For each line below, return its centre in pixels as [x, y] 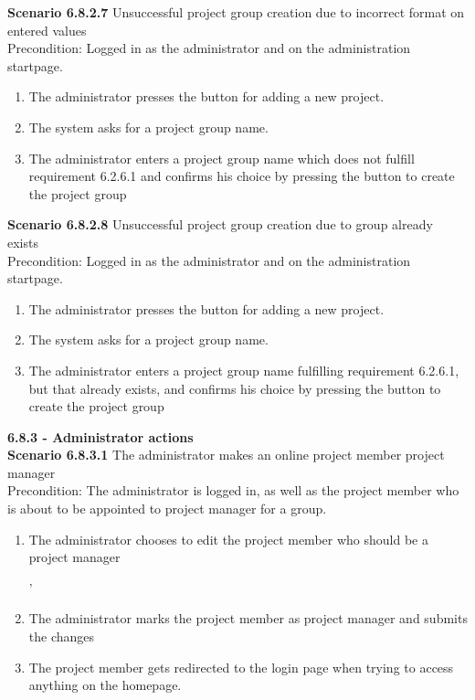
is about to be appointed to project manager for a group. [167, 509]
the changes [62, 636]
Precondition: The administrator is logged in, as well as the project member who [233, 490]
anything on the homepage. [105, 685]
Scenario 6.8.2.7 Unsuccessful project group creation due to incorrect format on [236, 12]
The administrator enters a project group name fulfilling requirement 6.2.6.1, [244, 370]
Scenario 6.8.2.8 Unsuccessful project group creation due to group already [220, 224]
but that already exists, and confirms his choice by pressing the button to [235, 388]
